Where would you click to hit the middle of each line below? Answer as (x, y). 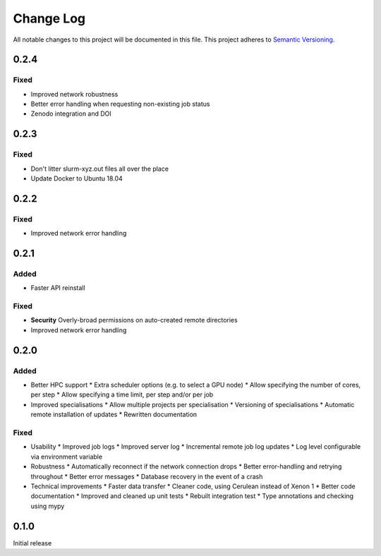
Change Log (49, 18)
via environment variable (66, 457)
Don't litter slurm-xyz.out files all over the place (100, 169)
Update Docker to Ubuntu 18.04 (77, 179)
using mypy (48, 506)
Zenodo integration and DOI (71, 114)
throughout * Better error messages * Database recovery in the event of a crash (147, 476)
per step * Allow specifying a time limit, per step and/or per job (122, 394)
